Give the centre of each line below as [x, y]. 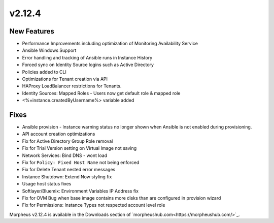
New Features [32, 31]
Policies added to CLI [44, 72]
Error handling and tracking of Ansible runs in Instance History [87, 57]
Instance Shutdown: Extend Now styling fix [67, 177]
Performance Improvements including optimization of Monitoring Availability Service [110, 44]
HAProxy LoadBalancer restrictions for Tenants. [72, 86]
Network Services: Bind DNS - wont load [65, 155]
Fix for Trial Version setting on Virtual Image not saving [79, 148]
